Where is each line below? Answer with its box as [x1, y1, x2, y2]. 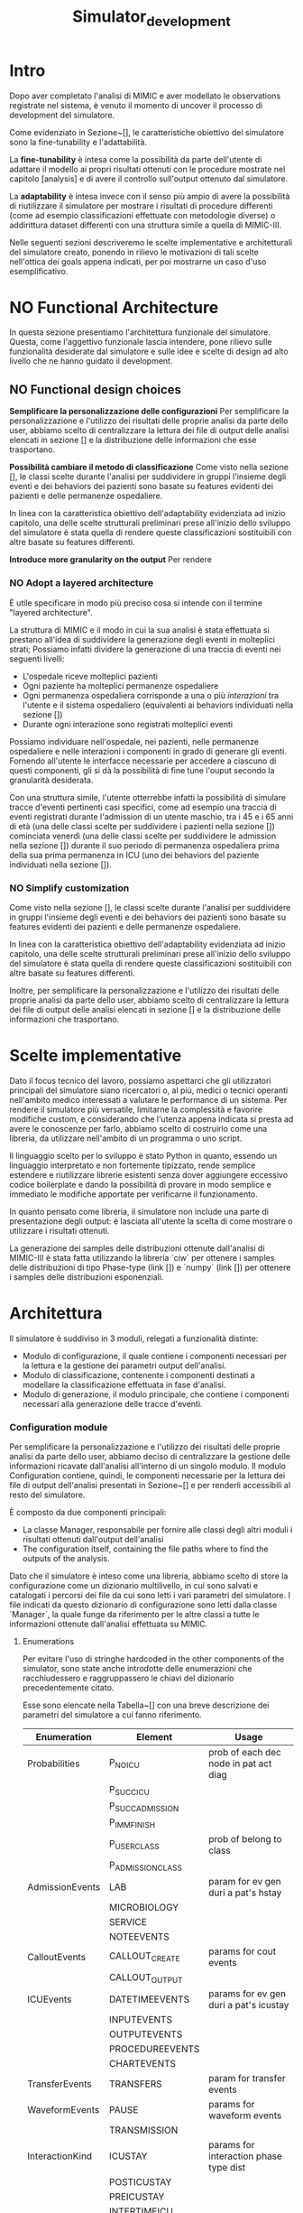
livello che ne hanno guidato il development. [9, 356, 173, 366]
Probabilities [26, 1757, 80, 1770]
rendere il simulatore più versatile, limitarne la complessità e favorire [9, 1104, 263, 1115]
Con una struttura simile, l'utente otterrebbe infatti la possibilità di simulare [9, 792, 287, 802]
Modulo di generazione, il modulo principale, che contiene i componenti [22, 1388, 289, 1400]
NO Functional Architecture [9, 297, 219, 318]
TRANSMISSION [108, 2124, 179, 2136]
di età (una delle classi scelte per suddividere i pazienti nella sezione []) [9, 820, 275, 831]
